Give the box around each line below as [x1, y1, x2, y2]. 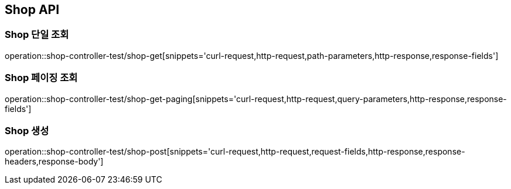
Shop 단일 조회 [5, 29, 69, 41]
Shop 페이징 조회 [5, 72, 78, 84]
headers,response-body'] [5, 156, 104, 167]
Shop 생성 [5, 124, 49, 136]
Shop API [5, 2, 60, 17]
